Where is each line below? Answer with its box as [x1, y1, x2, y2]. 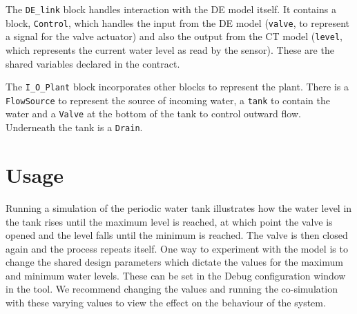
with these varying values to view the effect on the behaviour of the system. [6, 295, 326, 310]
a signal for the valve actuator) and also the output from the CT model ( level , [6, 29, 342, 43]
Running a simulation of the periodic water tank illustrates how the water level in [6, 200, 352, 215]
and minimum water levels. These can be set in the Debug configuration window [6, 268, 346, 282]
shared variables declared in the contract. [6, 56, 180, 70]
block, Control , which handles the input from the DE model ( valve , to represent [6, 15, 350, 30]
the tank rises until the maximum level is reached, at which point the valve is [6, 214, 333, 228]
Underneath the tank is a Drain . [6, 120, 143, 135]
